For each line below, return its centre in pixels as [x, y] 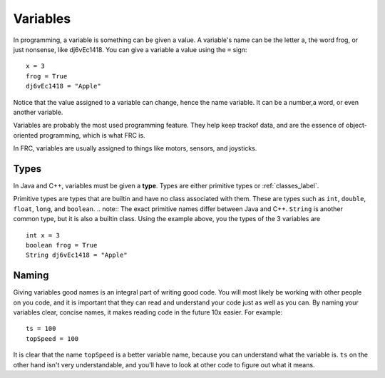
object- [356, 126]
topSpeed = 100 [52, 338]
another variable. [38, 112]
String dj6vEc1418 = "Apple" [77, 255]
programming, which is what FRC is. [92, 135]
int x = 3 [43, 235]
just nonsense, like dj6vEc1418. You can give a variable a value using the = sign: [130, 49]
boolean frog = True [62, 245]
